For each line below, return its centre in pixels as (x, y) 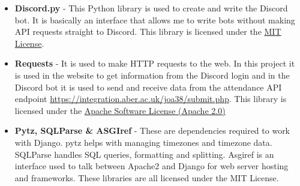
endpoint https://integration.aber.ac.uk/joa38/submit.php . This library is (151, 99)
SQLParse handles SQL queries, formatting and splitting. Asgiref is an (144, 154)
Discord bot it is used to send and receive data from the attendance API (148, 87)
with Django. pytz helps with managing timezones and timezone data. (143, 142)
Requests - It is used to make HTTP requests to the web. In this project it (155, 63)
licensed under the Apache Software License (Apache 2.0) (120, 110)
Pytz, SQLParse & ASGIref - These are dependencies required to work (152, 130)
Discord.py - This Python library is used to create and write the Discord (151, 8)
